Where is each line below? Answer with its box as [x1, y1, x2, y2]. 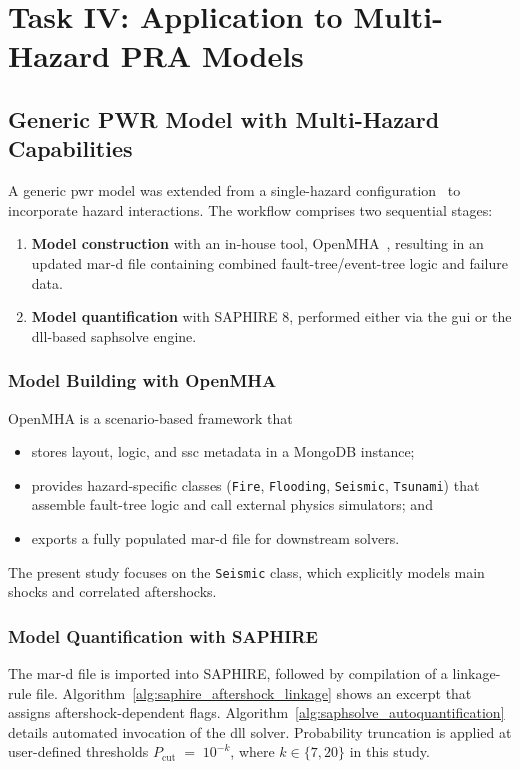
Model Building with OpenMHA [8, 368, 277, 393]
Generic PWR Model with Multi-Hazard [8, 103, 440, 134]
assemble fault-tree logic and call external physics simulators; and [31, 494, 433, 515]
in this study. [349, 741, 430, 762]
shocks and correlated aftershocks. [8, 581, 217, 602]
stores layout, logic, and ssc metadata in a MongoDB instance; [31, 441, 415, 462]
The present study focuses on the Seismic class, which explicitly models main [8, 561, 485, 582]
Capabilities [8, 133, 133, 164]
